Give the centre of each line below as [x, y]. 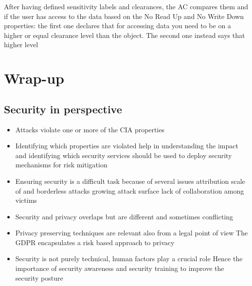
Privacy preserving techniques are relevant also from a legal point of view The [132, 233]
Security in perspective [63, 109]
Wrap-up [34, 78]
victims [26, 200]
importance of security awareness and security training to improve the [120, 268]
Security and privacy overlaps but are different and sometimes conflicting [124, 216]
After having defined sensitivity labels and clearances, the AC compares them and [126, 6]
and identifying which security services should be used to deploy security [124, 155]
